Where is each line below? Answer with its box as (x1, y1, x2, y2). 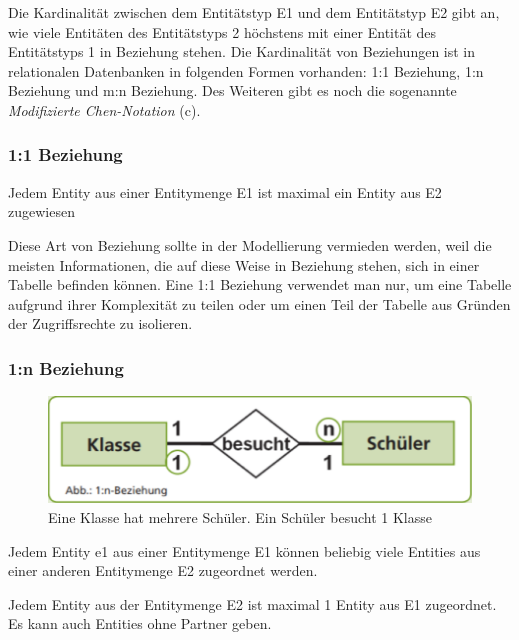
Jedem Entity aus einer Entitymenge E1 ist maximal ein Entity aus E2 (8, 181, 442, 202)
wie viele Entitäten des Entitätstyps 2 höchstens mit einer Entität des (8, 21, 437, 42)
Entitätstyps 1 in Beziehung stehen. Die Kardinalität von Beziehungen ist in (8, 41, 476, 62)
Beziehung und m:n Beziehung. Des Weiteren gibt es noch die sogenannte (8, 80, 457, 101)
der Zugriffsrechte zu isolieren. (8, 313, 193, 334)
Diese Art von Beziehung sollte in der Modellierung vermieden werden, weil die (8, 234, 492, 255)
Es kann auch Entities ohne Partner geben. (8, 613, 272, 634)
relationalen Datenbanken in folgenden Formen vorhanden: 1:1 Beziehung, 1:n (8, 60, 484, 81)
